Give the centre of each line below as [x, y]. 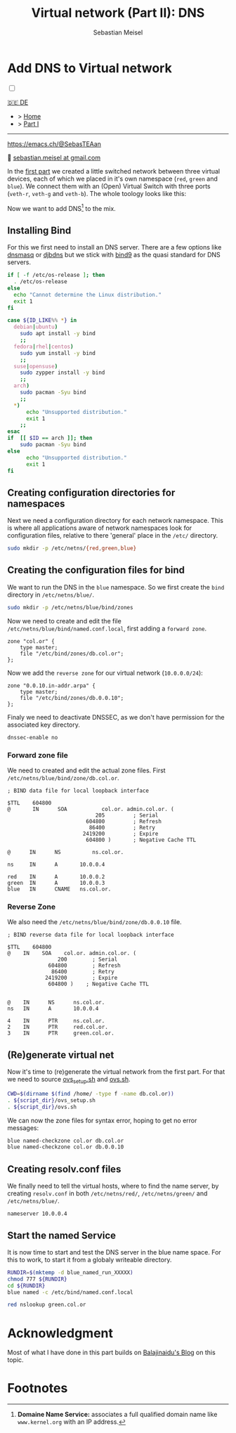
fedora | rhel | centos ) [44, 346]
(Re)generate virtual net [61, 1055]
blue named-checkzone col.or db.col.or [66, 1141]
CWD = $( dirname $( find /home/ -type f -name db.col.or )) [91, 1094]
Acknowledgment [60, 1333]
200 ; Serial [87, 960]
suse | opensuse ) [36, 366]
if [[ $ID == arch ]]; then [50, 438]
